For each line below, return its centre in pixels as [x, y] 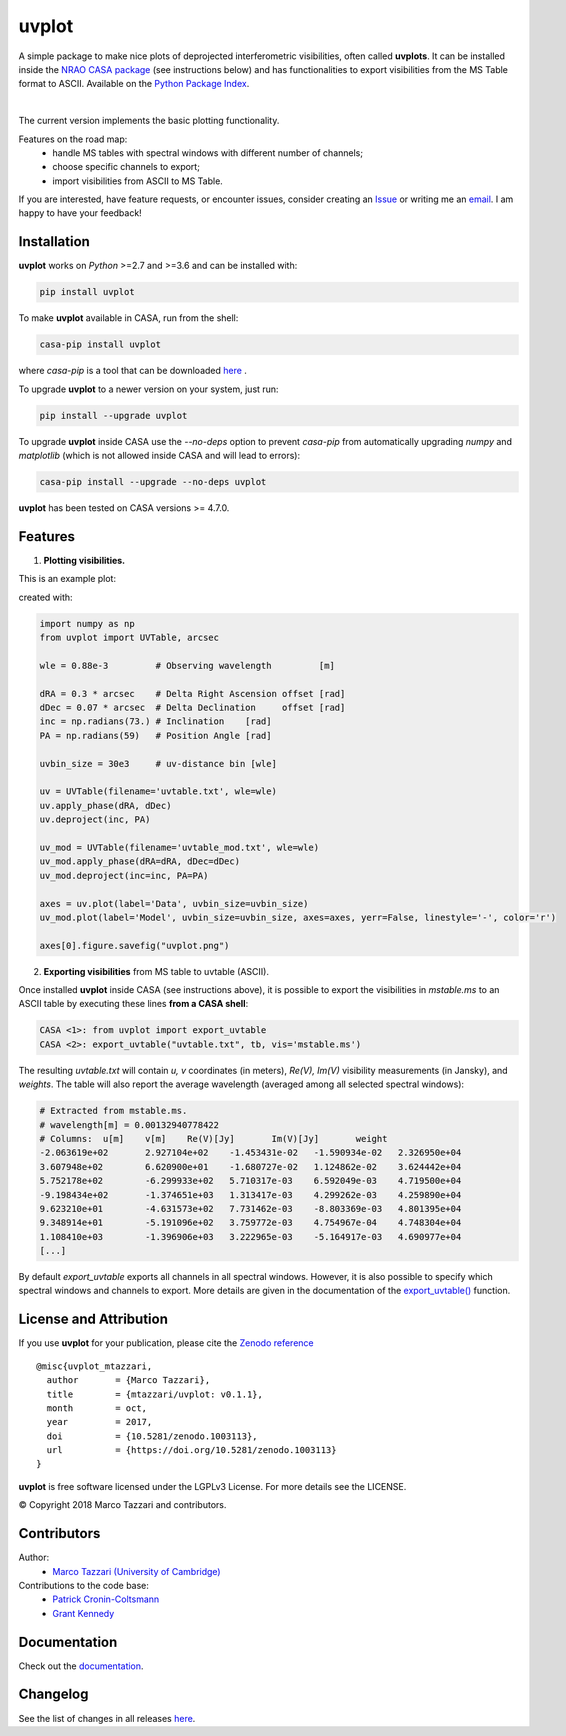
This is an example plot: [67, 579]
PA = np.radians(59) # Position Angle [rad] [155, 735]
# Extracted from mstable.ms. [113, 1111]
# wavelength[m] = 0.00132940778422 [129, 1124]
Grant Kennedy [83, 1613]
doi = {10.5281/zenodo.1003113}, [152, 1436]
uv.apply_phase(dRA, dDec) [105, 805]
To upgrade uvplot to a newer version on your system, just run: [148, 389]
